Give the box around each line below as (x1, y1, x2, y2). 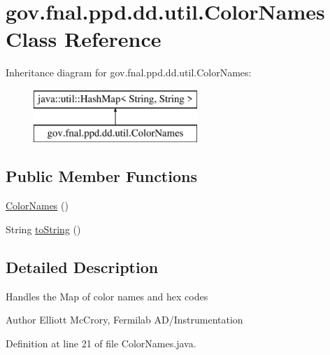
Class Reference (6, 25, 162, 53)
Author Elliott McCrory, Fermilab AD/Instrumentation (6, 312, 243, 327)
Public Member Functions (6, 165, 197, 187)
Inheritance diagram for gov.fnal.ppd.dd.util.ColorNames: (6, 65, 252, 80)
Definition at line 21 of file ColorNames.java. (6, 335, 196, 350)
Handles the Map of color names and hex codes (6, 288, 208, 303)
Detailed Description (6, 256, 159, 277)
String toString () (6, 221, 81, 236)
